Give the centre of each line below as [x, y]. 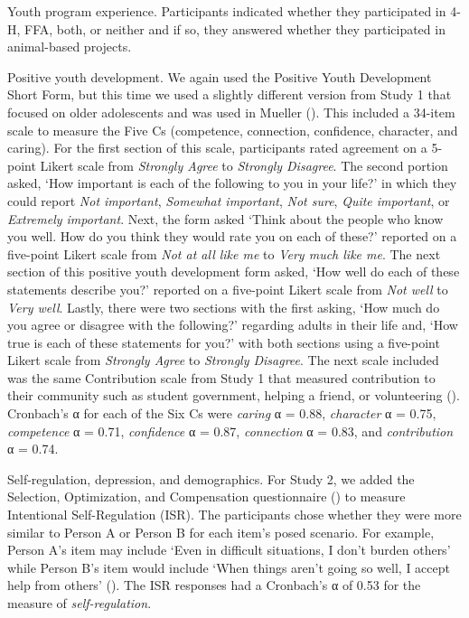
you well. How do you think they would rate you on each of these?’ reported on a [232, 236]
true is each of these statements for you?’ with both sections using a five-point [224, 342]
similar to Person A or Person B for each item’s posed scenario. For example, [221, 532]
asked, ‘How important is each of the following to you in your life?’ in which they [232, 183]
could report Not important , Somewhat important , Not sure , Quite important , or [229, 200]
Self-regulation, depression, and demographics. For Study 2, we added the [211, 478]
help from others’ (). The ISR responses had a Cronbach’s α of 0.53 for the [214, 585]
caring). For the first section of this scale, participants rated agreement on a [217, 148]
